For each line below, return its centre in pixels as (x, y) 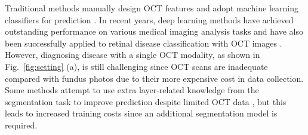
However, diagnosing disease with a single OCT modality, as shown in (133, 55)
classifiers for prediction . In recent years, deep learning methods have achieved (149, 19)
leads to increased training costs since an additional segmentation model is (141, 113)
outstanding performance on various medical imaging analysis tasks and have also (154, 31)
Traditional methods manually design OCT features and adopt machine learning (152, 8)
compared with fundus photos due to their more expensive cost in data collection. (154, 78)
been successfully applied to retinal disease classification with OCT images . (144, 43)
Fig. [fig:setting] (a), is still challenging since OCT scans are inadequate (136, 66)
